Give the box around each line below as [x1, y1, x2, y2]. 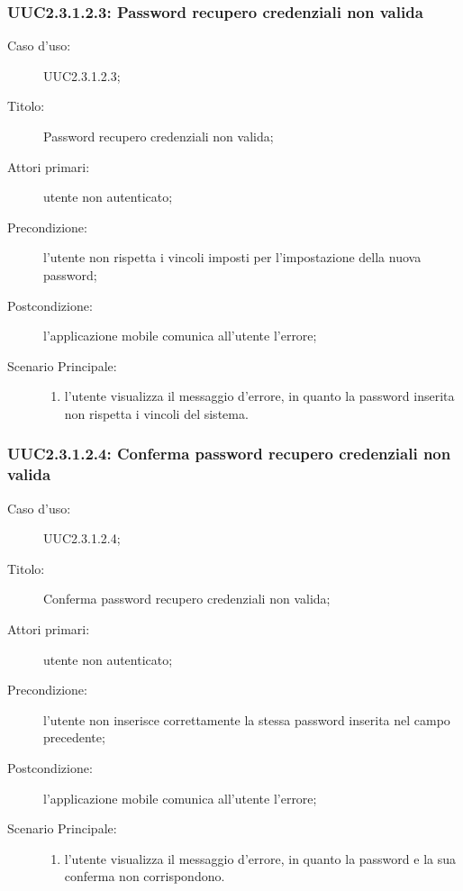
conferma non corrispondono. [64, 867, 225, 886]
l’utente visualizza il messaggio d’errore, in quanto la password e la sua [64, 849, 457, 868]
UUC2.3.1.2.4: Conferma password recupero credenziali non [7, 442, 451, 465]
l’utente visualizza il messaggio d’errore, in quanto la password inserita [64, 386, 455, 405]
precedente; [43, 728, 105, 747]
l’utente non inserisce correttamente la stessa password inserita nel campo [43, 710, 450, 729]
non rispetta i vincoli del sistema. [64, 404, 249, 423]
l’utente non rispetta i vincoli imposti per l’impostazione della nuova [43, 248, 422, 267]
